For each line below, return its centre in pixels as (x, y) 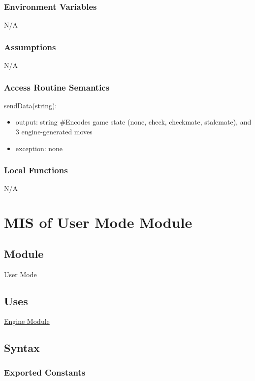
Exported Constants (45, 372)
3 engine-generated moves (54, 132)
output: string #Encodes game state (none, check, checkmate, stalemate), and (133, 122)
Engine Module (27, 321)
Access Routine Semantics (57, 87)
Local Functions (36, 170)
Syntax (22, 348)
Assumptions (30, 47)
